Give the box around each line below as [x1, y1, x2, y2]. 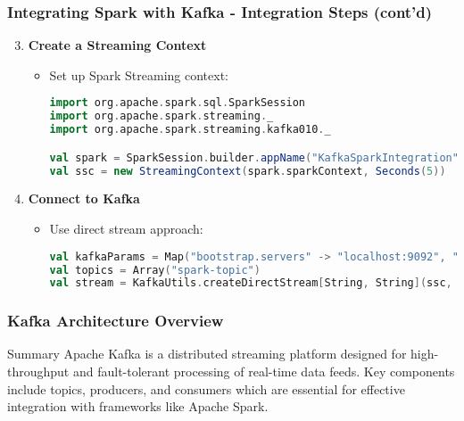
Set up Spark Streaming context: [49, 65, 228, 84]
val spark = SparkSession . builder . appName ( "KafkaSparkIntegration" [49, 151, 459, 164]
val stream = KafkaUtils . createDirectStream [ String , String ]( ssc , [49, 277, 452, 290]
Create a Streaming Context [28, 36, 207, 54]
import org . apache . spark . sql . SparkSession [49, 96, 306, 110]
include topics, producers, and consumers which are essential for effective [7, 379, 405, 398]
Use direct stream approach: [49, 219, 203, 238]
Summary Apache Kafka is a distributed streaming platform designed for [7, 344, 407, 363]
